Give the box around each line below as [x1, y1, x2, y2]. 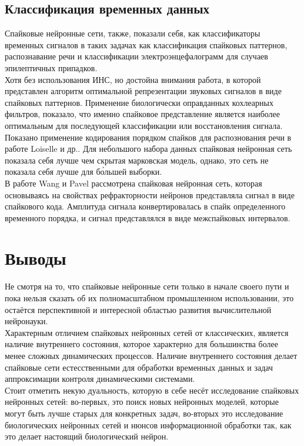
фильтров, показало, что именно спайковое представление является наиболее [5, 108, 280, 120]
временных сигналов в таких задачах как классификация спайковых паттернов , [5, 38, 288, 51]
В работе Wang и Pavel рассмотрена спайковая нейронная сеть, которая [5, 177, 262, 189]
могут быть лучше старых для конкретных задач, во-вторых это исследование [5, 407, 283, 419]
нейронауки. [5, 315, 48, 327]
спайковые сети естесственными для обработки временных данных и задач [5, 361, 273, 373]
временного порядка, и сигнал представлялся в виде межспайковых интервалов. [5, 211, 290, 224]
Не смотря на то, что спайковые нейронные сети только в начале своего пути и [5, 280, 289, 292]
